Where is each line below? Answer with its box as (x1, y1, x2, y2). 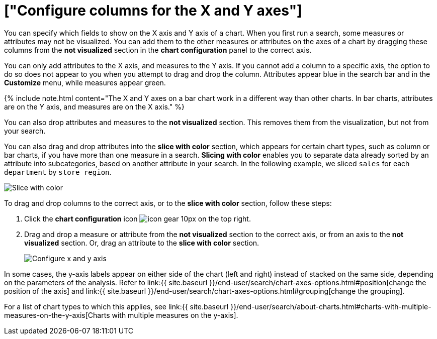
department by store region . (4, 167, 112, 176)
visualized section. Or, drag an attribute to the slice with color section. (24, 238, 259, 247)
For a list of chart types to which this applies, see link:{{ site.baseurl (4, 302, 229, 311)
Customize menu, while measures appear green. (4, 78, 166, 87)
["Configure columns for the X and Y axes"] (4, 2, 302, 19)
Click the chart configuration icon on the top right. (24, 214, 251, 223)
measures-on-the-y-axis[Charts (4, 310, 110, 319)
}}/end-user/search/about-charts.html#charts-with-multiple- (230, 302, 431, 311)
